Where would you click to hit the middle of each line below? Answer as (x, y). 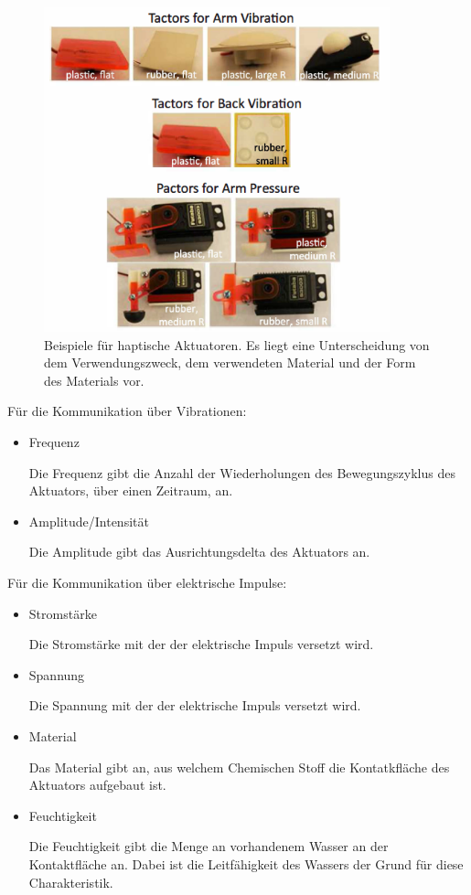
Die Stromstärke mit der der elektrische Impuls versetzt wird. (201, 644)
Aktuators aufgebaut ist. (97, 785)
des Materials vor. (94, 380)
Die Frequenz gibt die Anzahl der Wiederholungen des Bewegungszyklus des (242, 472)
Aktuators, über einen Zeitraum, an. (131, 490)
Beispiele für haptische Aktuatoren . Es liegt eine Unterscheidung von (237, 344)
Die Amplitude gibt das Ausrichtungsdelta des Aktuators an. (199, 552)
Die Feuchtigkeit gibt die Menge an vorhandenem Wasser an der (209, 846)
